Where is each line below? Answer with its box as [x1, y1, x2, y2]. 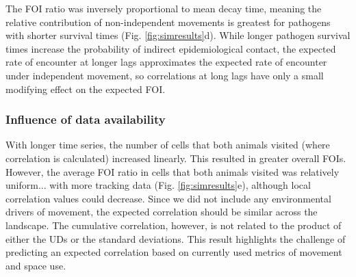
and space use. [5, 258, 66, 272]
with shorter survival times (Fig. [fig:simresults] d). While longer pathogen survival [5, 28, 351, 42]
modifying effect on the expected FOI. [5, 81, 166, 96]
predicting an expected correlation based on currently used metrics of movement [5, 245, 342, 259]
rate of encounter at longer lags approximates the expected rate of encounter [5, 55, 327, 69]
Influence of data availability [5, 111, 166, 128]
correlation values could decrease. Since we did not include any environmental [5, 191, 331, 205]
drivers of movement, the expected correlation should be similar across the [5, 205, 318, 219]
